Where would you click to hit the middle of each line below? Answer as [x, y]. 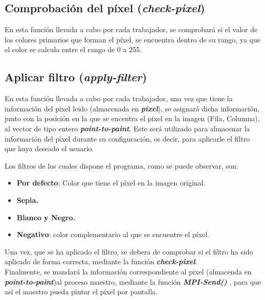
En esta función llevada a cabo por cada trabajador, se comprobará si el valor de [131, 29]
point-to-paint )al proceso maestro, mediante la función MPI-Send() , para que [133, 281]
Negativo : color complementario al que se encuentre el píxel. [113, 234]
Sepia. [27, 200]
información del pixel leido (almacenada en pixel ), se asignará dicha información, [132, 108]
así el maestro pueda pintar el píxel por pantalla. [81, 292]
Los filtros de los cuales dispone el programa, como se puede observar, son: [122, 165]
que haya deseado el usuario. [49, 148]
